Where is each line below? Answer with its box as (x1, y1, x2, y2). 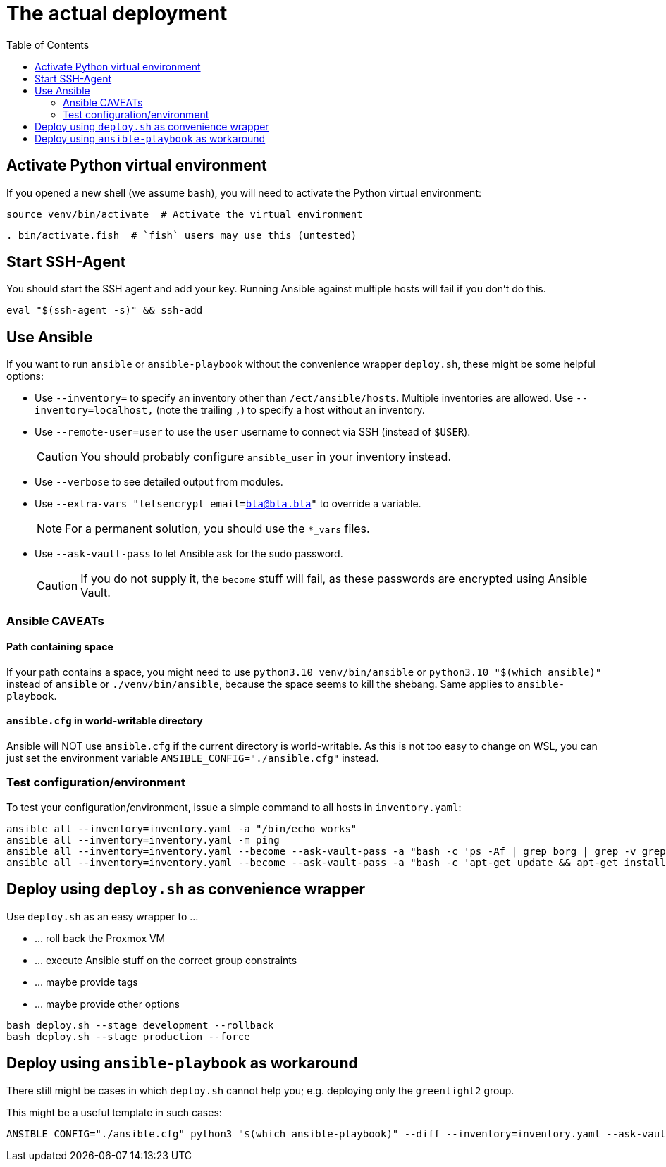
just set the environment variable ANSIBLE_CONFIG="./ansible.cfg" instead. (6, 752, 379, 765)
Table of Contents (6, 38, 90, 51)
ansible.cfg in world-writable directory (6, 715, 203, 727)
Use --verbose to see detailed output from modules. (35, 476, 283, 488)
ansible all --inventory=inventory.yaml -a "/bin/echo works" (6, 822, 357, 834)
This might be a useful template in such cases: (6, 1106, 222, 1118)
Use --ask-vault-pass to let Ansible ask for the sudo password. (35, 548, 343, 560)
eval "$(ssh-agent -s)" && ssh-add (6, 304, 203, 316)
